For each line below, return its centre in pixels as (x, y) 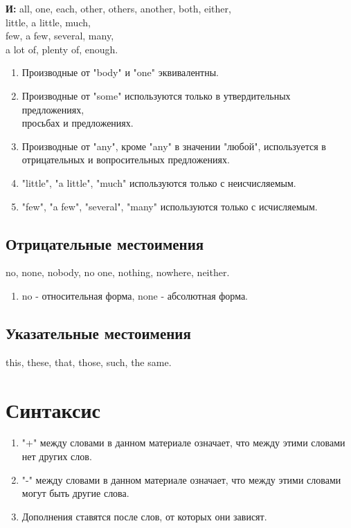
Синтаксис (53, 409)
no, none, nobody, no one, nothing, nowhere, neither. (118, 272)
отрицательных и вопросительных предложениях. (126, 160)
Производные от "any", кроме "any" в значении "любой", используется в (174, 146)
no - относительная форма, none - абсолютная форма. (135, 295)
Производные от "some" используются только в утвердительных (156, 95)
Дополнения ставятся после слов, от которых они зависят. (144, 516)
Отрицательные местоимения (105, 243)
